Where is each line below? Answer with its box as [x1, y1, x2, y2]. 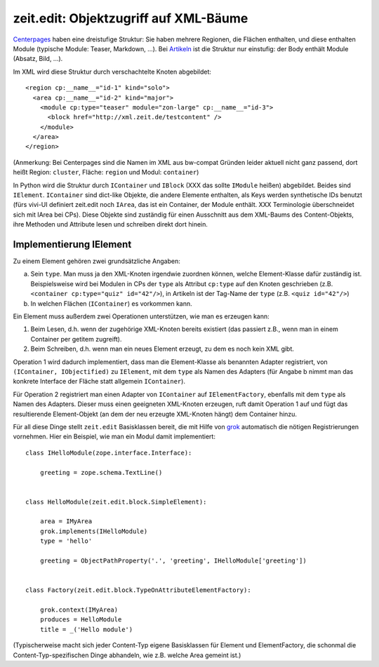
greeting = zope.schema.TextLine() [39, 469, 163, 476]
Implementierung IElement [13, 238, 132, 250]
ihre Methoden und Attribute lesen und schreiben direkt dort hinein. [13, 220, 208, 229]
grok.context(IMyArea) [39, 605, 119, 614]
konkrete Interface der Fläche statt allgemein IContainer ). [13, 377, 186, 386]
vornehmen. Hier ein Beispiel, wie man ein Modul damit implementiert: [13, 432, 215, 441]
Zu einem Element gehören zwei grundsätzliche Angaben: [13, 257, 180, 266]
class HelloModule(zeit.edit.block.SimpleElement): [25, 498, 207, 506]
